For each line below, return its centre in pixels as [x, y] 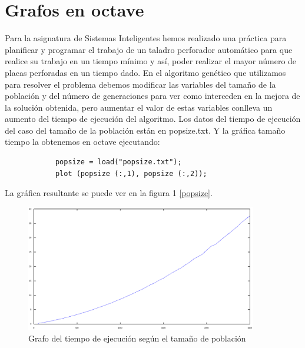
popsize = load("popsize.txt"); [118, 162]
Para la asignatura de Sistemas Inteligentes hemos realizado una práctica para [146, 38]
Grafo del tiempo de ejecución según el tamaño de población [137, 338]
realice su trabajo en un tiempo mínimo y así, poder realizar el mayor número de [151, 61]
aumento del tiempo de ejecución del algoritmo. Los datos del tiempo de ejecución [153, 119]
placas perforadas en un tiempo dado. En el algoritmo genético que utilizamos [145, 72]
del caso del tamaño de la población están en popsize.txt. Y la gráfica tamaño [145, 130]
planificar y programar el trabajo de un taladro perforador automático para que [149, 49]
